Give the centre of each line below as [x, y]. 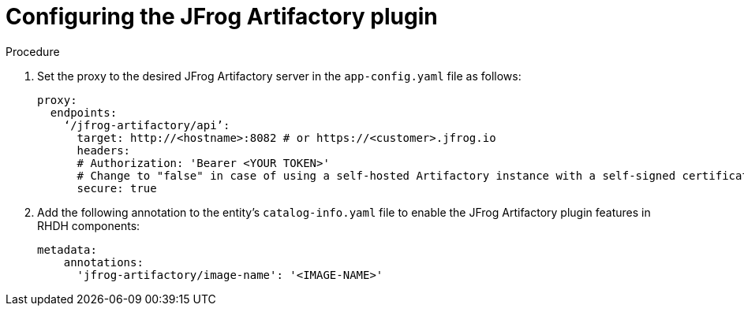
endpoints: [84, 112]
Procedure [33, 51]
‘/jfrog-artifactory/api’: [147, 125]
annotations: [103, 262]
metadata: [67, 249]
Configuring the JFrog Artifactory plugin [222, 17]
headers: [104, 150]
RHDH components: [89, 225]
